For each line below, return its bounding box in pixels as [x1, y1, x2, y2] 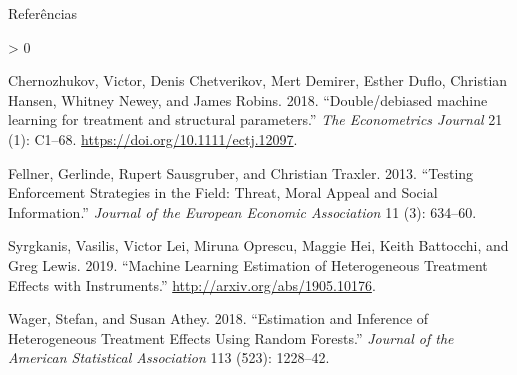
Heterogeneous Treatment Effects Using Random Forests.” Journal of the [8, 327, 454, 348]
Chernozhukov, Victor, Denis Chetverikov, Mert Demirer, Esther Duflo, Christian [8, 70, 508, 91]
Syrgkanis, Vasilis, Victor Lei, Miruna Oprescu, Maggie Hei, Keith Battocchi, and [8, 235, 509, 256]
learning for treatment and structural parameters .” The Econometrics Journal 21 [8, 109, 503, 130]
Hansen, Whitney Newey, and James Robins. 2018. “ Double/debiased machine [8, 89, 488, 110]
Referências [8, 3, 78, 23]
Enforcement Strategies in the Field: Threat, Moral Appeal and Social [8, 182, 438, 203]
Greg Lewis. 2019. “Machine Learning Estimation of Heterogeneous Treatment [8, 254, 488, 275]
